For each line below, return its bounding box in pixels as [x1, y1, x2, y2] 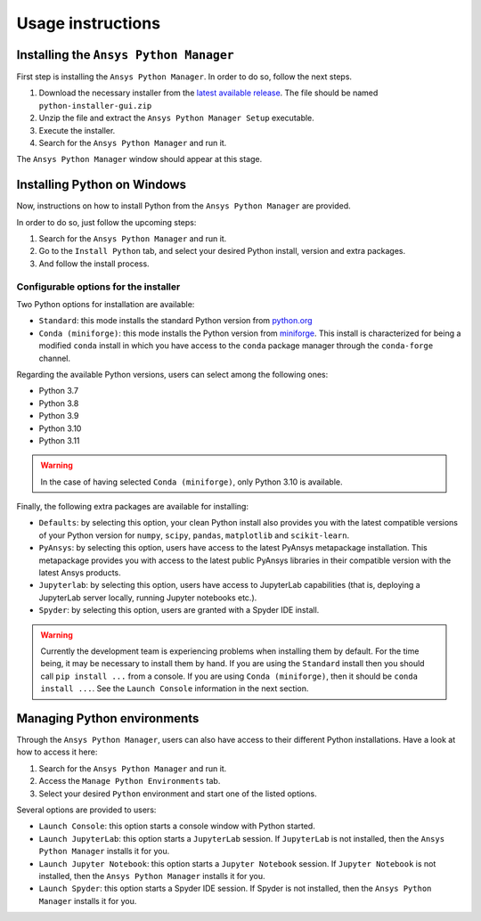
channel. [38, 353, 71, 363]
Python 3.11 [38, 435, 80, 445]
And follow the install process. [38, 258, 151, 269]
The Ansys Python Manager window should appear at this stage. [16, 154, 263, 165]
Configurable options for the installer [16, 281, 181, 293]
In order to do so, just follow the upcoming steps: [16, 216, 197, 227]
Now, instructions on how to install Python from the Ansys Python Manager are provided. [16, 200, 351, 211]
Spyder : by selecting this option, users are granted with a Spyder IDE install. [38, 605, 320, 615]
